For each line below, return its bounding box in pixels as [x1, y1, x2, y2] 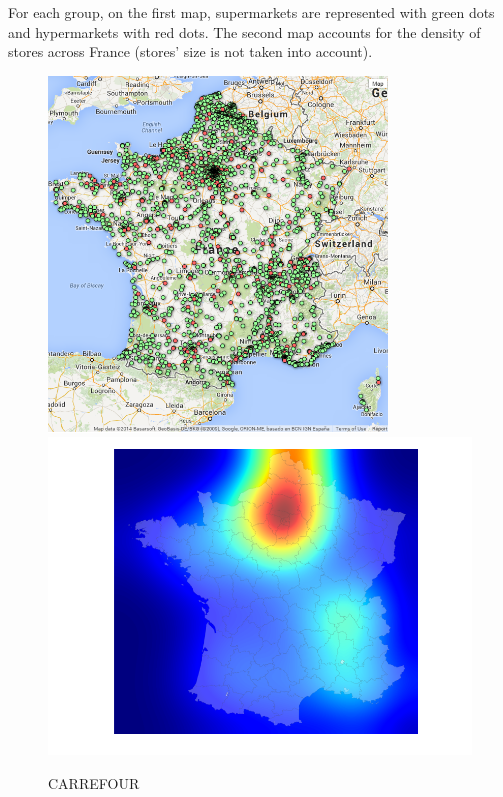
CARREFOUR [48, 772, 140, 793]
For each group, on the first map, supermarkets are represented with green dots [8, 2, 495, 22]
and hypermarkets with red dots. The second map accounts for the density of [8, 21, 481, 42]
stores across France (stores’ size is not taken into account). [8, 41, 373, 62]
